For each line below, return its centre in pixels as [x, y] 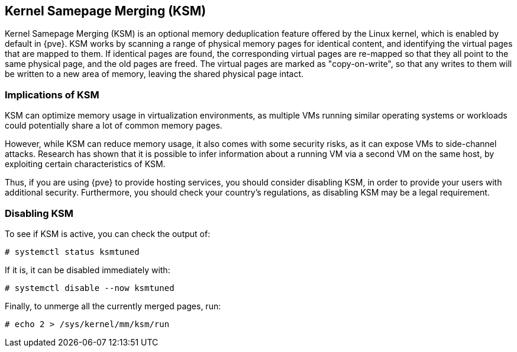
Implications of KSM [52, 95]
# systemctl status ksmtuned [72, 252]
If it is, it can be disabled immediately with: [88, 270]
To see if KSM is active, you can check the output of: [108, 233]
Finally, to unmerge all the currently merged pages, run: [113, 306]
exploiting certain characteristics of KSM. [85, 164]
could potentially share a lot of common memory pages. [114, 126]
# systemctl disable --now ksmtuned [90, 288]
